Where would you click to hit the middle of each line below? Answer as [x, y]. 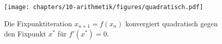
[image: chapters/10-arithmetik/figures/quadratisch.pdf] [104, 7]
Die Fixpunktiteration [38, 23]
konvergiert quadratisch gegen [171, 23]
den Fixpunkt [25, 34]
